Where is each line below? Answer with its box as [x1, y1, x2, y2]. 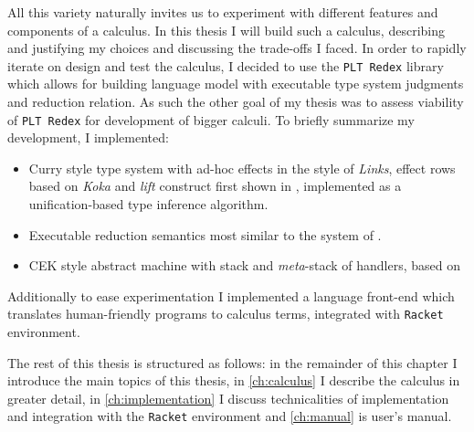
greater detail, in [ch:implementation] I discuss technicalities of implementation [7, 388, 449, 407]
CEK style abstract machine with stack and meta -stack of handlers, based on [28, 256, 460, 275]
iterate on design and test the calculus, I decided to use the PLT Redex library [7, 56, 444, 75]
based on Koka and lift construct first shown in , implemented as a [28, 176, 402, 195]
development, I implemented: [7, 128, 169, 147]
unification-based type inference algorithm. [28, 195, 269, 214]
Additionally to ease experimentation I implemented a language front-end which [7, 286, 455, 305]
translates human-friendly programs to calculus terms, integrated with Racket [7, 304, 444, 323]
